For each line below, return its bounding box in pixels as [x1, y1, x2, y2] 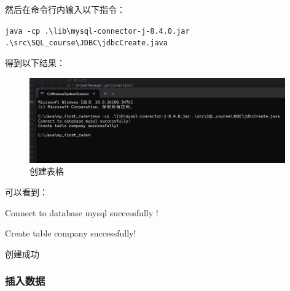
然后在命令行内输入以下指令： [5, 3, 125, 15]
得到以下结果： [5, 56, 65, 69]
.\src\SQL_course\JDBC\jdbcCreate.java [5, 39, 168, 48]
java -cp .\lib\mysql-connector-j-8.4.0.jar [5, 26, 190, 36]
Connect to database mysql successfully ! [5, 206, 159, 219]
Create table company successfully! [5, 227, 136, 240]
